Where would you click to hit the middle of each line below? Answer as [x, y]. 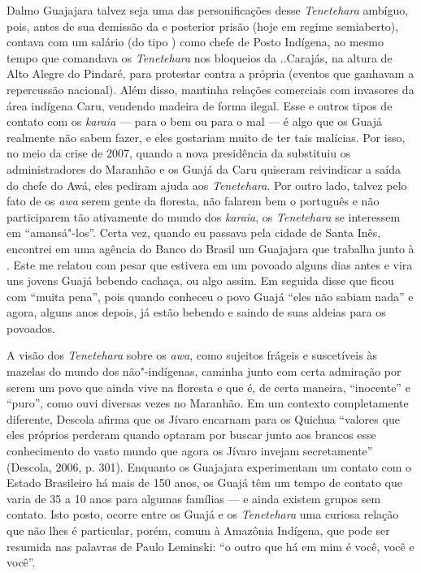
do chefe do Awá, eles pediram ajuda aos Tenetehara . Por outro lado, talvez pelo [207, 185]
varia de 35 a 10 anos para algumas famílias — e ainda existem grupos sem [194, 498]
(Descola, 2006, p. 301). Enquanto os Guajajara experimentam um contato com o [209, 466]
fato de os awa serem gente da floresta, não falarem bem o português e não [193, 201]
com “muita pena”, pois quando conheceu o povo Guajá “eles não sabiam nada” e [210, 296]
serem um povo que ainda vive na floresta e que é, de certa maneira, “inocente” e [208, 387]
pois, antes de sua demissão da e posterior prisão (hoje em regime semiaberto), [203, 26]
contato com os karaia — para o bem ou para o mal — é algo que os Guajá [194, 121]
